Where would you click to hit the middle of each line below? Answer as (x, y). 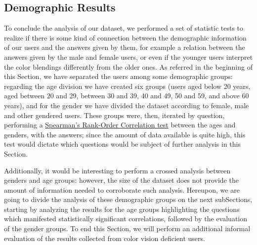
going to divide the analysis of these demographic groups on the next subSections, (128, 199)
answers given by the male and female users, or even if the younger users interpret (128, 57)
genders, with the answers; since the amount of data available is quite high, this (125, 134)
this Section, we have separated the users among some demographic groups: (118, 76)
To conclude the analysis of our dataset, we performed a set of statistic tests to (124, 28)
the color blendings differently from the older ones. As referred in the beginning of (128, 66)
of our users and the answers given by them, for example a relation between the (125, 47)
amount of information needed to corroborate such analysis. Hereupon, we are (122, 189)
